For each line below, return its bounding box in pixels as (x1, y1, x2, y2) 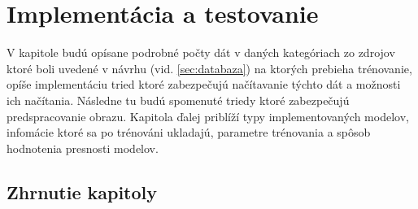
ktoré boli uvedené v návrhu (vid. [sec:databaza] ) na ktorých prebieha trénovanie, (7, 59, 412, 76)
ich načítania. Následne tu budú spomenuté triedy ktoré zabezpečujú (7, 91, 350, 108)
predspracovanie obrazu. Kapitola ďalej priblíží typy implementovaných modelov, (7, 107, 409, 124)
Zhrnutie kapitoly (7, 179, 158, 204)
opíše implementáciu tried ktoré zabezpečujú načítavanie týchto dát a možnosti (7, 76, 401, 93)
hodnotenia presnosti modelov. (7, 139, 159, 156)
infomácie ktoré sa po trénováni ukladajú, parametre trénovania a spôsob (7, 124, 371, 141)
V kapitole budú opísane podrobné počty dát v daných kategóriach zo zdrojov (7, 44, 395, 61)
